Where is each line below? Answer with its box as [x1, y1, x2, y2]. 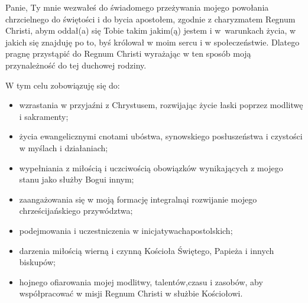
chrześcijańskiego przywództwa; [19, 204, 133, 217]
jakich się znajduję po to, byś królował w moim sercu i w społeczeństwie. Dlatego [5, 35, 300, 48]
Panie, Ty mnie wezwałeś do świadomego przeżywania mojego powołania [5, 1, 269, 13]
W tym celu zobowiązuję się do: [5, 79, 120, 91]
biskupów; [19, 256, 56, 268]
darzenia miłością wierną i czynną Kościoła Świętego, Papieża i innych [19, 244, 274, 256]
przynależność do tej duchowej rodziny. [5, 58, 147, 71]
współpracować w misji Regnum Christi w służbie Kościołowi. [19, 287, 243, 299]
